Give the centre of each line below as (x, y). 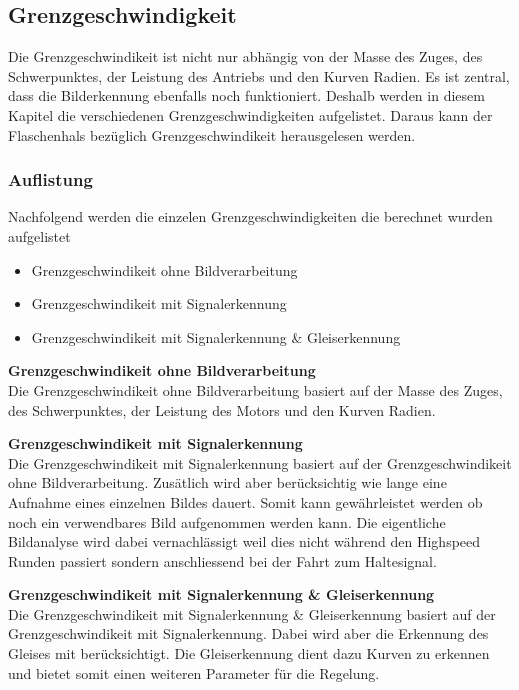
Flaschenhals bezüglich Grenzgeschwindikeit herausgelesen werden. (212, 134)
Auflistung (50, 179)
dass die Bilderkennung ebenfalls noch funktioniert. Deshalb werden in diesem (246, 95)
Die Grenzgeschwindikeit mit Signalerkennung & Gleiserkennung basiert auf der (252, 613)
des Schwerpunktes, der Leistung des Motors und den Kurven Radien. (222, 409)
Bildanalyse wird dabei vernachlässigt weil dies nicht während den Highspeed (244, 541)
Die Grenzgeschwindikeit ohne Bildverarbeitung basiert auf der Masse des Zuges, (255, 389)
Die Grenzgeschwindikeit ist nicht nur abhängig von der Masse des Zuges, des (245, 56)
